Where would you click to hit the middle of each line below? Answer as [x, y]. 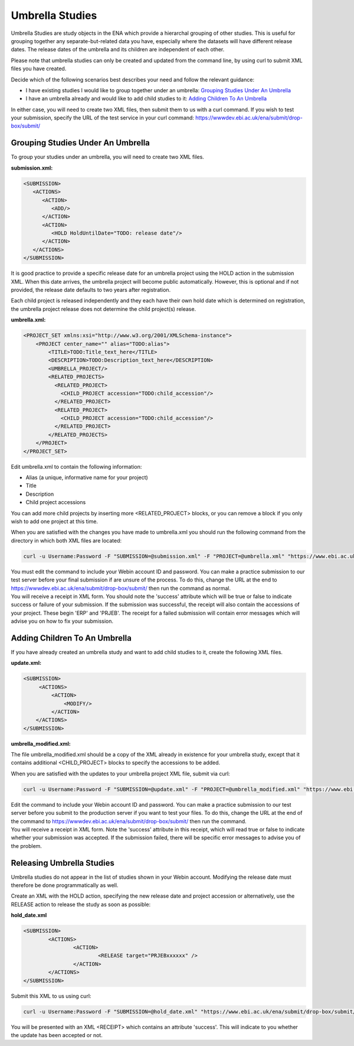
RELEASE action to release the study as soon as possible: [81, 904]
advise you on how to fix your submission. [62, 621]
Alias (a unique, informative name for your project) [87, 477]
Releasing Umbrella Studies [63, 863]
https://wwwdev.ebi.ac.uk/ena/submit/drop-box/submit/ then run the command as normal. [121, 588]
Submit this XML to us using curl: [51, 996]
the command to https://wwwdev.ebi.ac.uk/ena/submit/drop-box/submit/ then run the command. [129, 821]
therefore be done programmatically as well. [65, 885]
